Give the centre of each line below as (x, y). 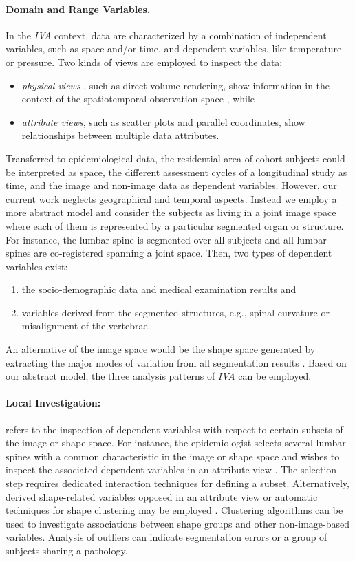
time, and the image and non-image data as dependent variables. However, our (171, 185)
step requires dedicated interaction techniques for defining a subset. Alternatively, (177, 483)
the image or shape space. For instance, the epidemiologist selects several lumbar (176, 443)
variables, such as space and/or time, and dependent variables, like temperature (174, 48)
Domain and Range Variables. (78, 9)
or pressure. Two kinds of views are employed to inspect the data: (144, 62)
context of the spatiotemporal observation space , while (138, 99)
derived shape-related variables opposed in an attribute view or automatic (162, 496)
